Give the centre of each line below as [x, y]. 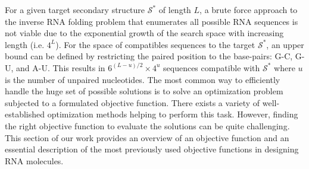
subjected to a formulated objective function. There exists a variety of [132, 102]
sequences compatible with [212, 67]
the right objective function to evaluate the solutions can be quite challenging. [147, 125]
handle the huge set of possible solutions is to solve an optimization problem [144, 91]
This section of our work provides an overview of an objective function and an [147, 137]
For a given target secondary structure [75, 9]
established [25, 114]
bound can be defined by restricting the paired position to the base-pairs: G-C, [149, 56]
